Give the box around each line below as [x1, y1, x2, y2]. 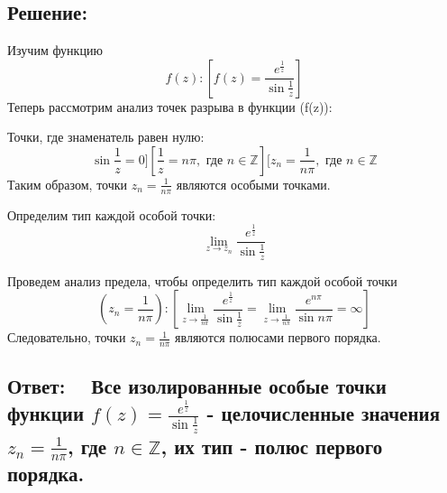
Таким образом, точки [7, 174, 128, 193]
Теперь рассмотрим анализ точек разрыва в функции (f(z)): [7, 97, 333, 116]
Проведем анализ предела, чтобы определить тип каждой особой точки [7, 271, 397, 290]
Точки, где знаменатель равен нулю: [7, 127, 205, 146]
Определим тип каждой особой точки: [7, 205, 216, 224]
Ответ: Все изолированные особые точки [7, 372, 387, 400]
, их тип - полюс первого [160, 432, 383, 460]
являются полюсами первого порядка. [175, 328, 381, 347]
